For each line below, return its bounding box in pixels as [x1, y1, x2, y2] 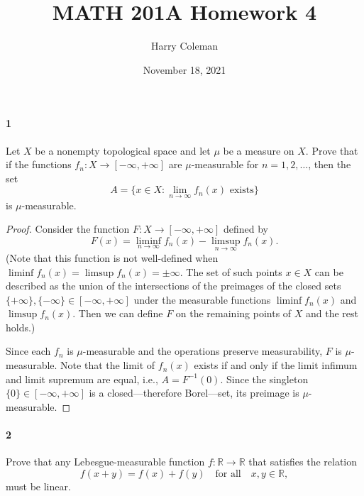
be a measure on [223, 143, 294, 158]
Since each [6, 343, 51, 358]
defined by [223, 221, 268, 236]
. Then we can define [72, 306, 163, 321]
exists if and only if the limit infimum [194, 358, 358, 373]
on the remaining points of [175, 306, 292, 321]
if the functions [6, 157, 72, 172]
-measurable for [191, 157, 259, 172]
